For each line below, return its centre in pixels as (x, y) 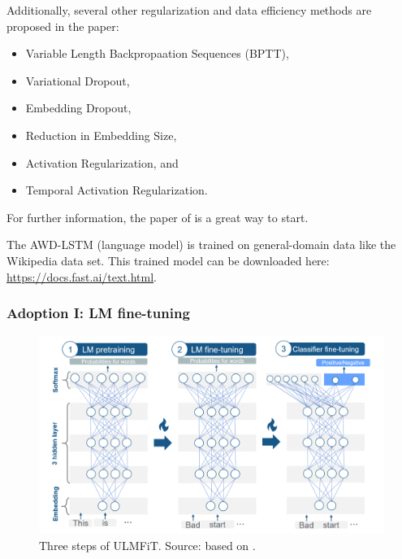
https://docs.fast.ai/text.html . (82, 276)
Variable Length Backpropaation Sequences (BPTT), (157, 53)
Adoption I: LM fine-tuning (98, 313)
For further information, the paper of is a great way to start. (158, 217)
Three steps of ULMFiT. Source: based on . (147, 545)
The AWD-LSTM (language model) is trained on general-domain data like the (201, 245)
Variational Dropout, (78, 80)
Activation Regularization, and (102, 162)
